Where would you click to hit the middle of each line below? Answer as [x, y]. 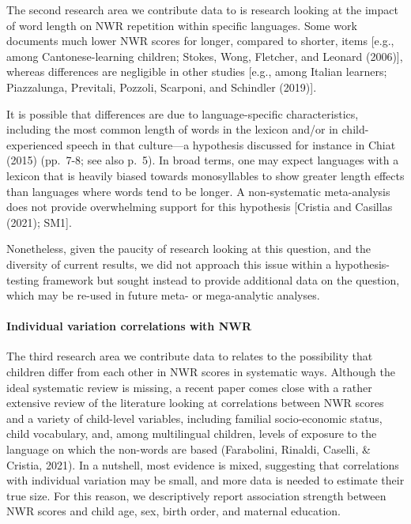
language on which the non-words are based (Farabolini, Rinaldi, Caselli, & [189, 449]
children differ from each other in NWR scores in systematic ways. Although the [201, 372]
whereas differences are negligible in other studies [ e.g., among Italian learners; [197, 72]
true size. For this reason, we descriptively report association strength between [196, 495]
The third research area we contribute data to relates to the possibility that [190, 356]
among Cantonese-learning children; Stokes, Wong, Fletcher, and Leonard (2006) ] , [205, 56]
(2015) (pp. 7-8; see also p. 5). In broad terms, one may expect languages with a [203, 160]
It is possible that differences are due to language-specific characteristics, [183, 113]
